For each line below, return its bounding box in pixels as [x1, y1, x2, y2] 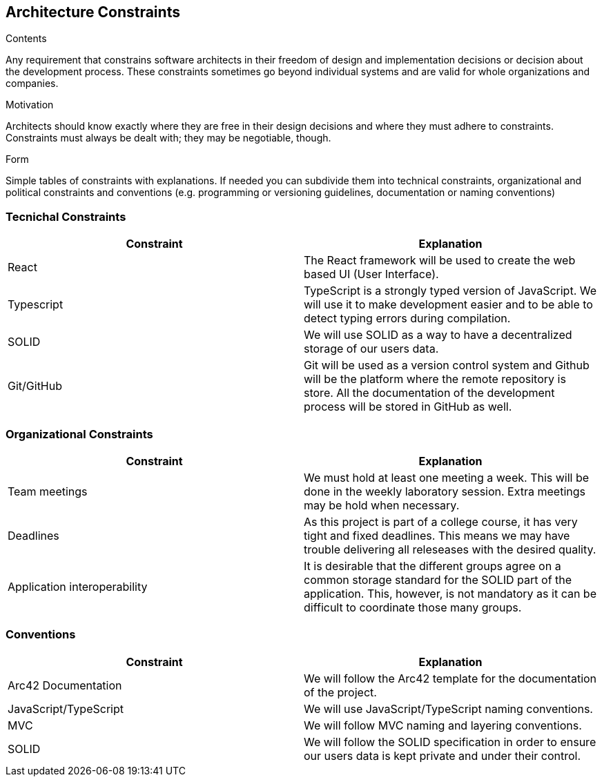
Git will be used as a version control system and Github [304, 358, 590, 373]
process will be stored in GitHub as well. [304, 400, 512, 414]
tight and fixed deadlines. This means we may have [304, 528, 570, 542]
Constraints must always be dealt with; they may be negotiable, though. [6, 132, 331, 144]
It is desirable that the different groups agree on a [304, 558, 561, 573]
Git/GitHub [8, 379, 63, 393]
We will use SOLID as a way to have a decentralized [304, 328, 572, 342]
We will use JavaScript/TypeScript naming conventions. [304, 701, 593, 716]
